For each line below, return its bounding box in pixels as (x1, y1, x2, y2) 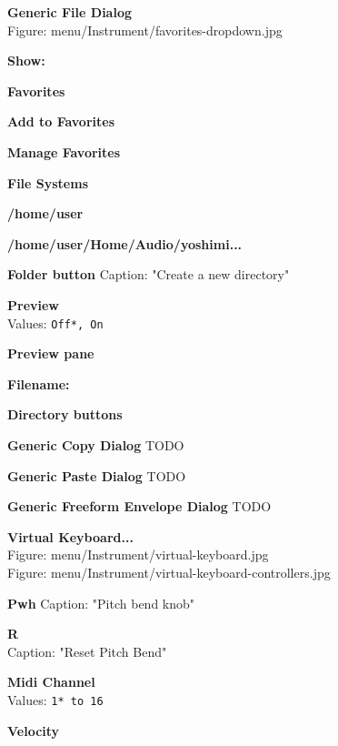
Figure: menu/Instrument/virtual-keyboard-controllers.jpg (7, 562, 331, 581)
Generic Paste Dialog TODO (7, 466, 186, 485)
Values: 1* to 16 (7, 690, 104, 709)
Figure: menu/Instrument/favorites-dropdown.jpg (7, 20, 283, 39)
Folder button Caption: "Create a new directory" (7, 265, 290, 284)
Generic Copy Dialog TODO (7, 435, 184, 454)
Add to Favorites (7, 112, 115, 131)
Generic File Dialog (7, 3, 132, 21)
